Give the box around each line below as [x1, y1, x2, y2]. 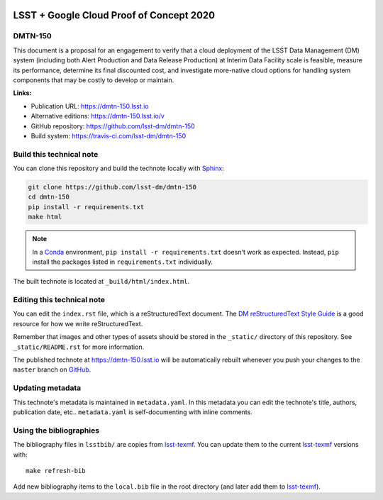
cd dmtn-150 [28, 193, 70, 201]
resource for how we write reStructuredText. [13, 319, 143, 328]
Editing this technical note [13, 295, 106, 305]
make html [28, 213, 62, 221]
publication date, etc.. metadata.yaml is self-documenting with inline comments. [13, 408, 253, 416]
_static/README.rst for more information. [13, 343, 145, 351]
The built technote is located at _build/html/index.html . [13, 277, 190, 286]
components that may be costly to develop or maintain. [13, 75, 174, 84]
